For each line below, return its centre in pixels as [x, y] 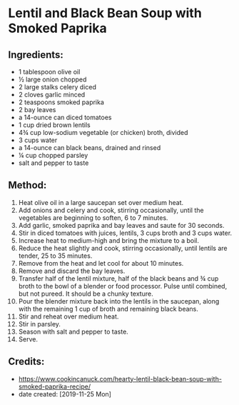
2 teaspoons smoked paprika [61, 102]
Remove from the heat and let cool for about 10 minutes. [101, 263]
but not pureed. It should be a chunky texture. [86, 294]
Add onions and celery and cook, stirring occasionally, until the [111, 210]
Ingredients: [36, 55]
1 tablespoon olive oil [49, 72]
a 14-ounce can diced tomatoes [65, 117]
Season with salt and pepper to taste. [73, 331]
